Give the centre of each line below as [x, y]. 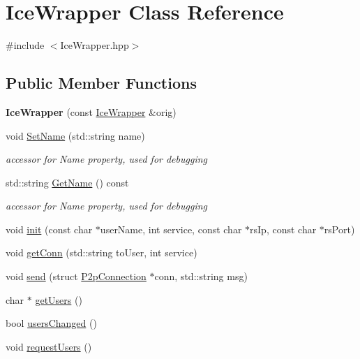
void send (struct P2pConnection [76, 276]
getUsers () [59, 299]
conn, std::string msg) [201, 276]
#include [25, 45]
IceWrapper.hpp [95, 45]
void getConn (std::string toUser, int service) [102, 252]
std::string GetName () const [67, 182]
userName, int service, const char [171, 229]
